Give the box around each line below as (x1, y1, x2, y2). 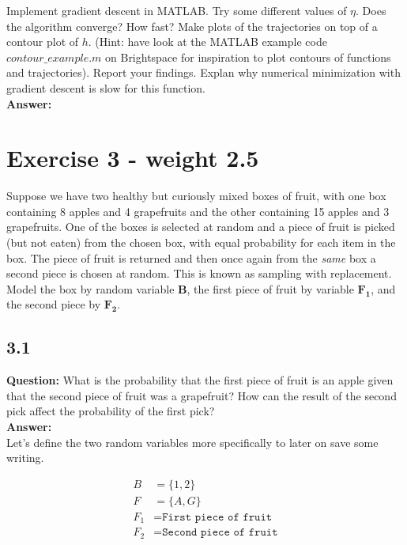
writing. (6, 449, 44, 466)
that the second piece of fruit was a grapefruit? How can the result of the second (6, 387, 397, 403)
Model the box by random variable (6, 280, 175, 297)
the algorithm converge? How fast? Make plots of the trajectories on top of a (6, 17, 378, 34)
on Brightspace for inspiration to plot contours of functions (105, 48, 391, 65)
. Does (356, 2, 386, 18)
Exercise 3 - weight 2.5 (6, 142, 259, 174)
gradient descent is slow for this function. (6, 79, 205, 96)
